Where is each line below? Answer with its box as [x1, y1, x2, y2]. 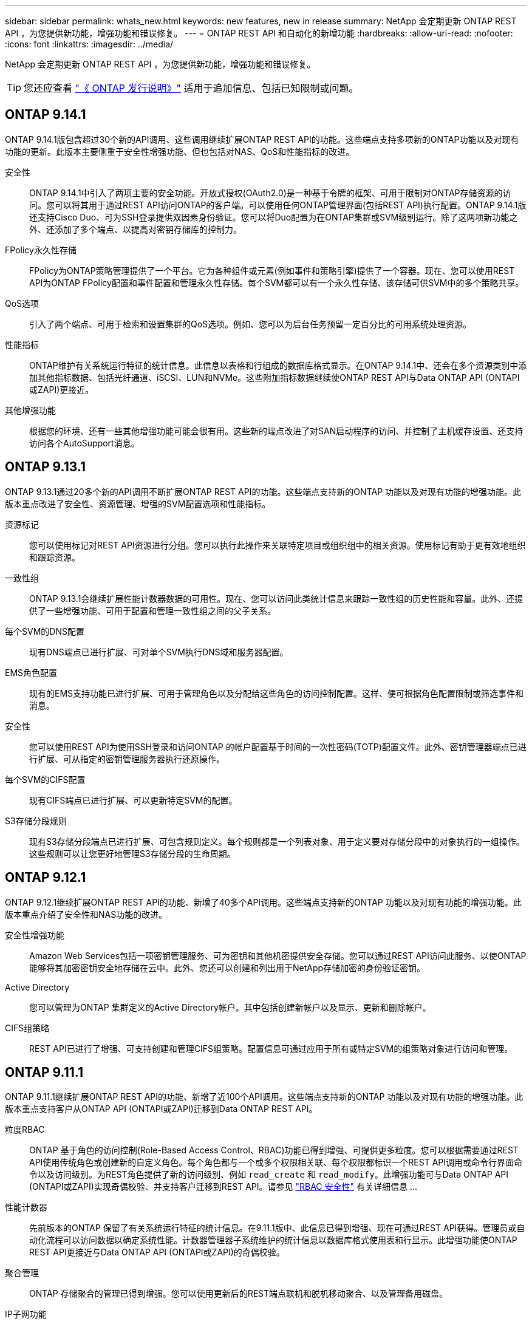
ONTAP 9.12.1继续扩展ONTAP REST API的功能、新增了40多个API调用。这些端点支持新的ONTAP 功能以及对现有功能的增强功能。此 [5, 896, 522, 907]
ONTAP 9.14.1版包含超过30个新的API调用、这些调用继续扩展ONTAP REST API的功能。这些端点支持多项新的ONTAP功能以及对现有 [5, 134, 519, 145]
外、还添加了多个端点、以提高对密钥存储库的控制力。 [29, 224, 242, 234]
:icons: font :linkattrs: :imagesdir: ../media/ [5, 39, 174, 49]
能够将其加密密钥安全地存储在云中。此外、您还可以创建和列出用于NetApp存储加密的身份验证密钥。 [29, 962, 426, 973]
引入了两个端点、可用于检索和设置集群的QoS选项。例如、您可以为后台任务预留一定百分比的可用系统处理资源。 [29, 318, 472, 329]
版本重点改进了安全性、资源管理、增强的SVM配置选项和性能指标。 [5, 498, 271, 509]
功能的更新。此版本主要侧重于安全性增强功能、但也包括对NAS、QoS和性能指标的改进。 [5, 146, 355, 157]
